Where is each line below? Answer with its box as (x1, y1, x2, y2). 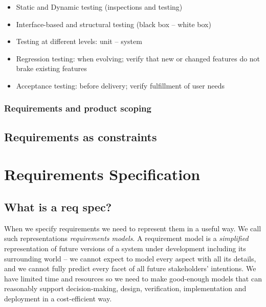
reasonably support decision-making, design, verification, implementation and (4, 283, 247, 294)
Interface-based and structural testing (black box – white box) (16, 18, 211, 29)
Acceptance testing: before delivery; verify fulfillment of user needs (16, 80, 225, 91)
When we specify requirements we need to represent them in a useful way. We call (4, 223, 261, 233)
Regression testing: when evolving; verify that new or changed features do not (16, 53, 260, 63)
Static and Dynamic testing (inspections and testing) (16, 2, 183, 12)
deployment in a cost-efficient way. (4, 293, 112, 303)
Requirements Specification (4, 164, 201, 185)
